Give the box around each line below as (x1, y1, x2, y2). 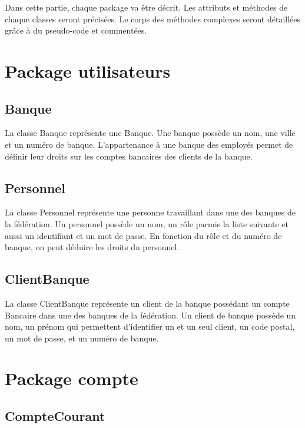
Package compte (5, 366, 138, 390)
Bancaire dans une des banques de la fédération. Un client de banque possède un (5, 308, 296, 321)
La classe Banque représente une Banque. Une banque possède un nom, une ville (5, 127, 296, 139)
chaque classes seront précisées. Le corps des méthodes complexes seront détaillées (5, 12, 301, 25)
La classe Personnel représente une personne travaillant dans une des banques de (5, 206, 296, 218)
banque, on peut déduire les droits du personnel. (5, 241, 180, 253)
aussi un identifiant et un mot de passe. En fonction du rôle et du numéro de (5, 229, 282, 241)
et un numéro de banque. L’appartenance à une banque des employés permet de (5, 138, 293, 150)
